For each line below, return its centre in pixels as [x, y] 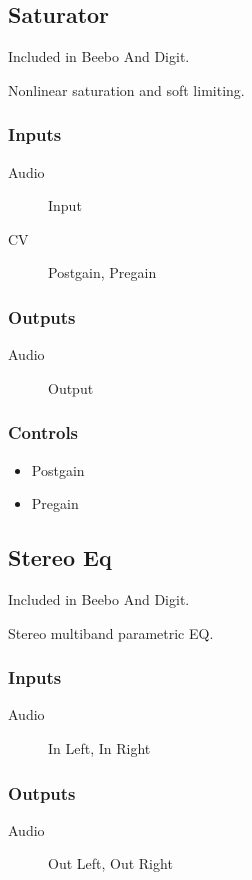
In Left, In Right [99, 748]
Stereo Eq [60, 557]
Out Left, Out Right [110, 863]
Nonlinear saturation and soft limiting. [126, 89]
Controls [43, 432]
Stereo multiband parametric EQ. [111, 632]
